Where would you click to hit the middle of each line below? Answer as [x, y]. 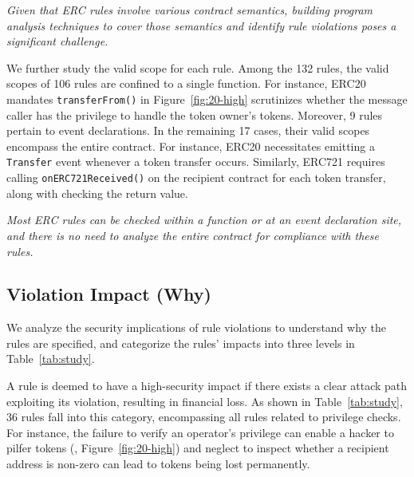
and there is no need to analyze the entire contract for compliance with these [193, 235]
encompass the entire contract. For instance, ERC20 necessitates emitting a [191, 146]
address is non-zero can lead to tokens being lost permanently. [158, 464]
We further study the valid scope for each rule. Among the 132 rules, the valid [198, 67]
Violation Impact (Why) [109, 294]
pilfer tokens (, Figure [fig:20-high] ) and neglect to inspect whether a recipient [198, 448]
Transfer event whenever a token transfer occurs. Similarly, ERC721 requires [196, 162]
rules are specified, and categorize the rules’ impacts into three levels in [181, 343]
